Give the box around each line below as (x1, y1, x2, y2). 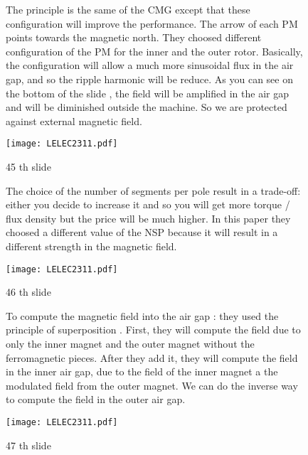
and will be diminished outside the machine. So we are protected (6, 100, 287, 114)
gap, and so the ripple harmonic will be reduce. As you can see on (6, 71, 293, 86)
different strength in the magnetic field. (6, 238, 177, 253)
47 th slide (6, 437, 51, 452)
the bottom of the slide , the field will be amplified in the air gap (6, 85, 289, 100)
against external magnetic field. (6, 113, 142, 128)
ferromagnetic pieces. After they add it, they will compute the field (6, 350, 298, 365)
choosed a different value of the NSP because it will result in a (6, 225, 278, 240)
